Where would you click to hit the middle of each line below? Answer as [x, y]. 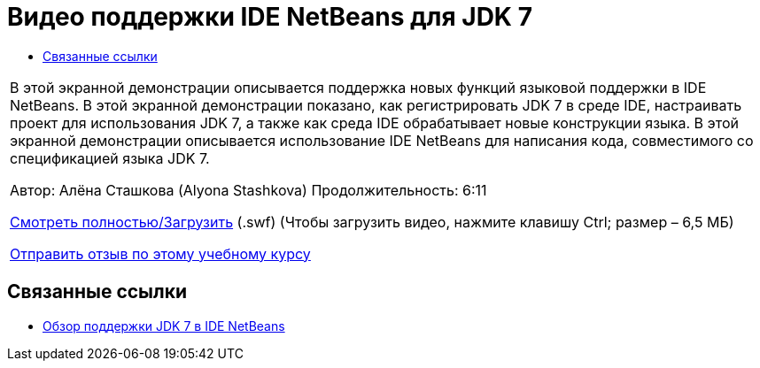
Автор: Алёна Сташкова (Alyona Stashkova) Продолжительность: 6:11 [248, 190]
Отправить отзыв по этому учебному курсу [160, 253]
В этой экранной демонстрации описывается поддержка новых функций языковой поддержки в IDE [358, 87]
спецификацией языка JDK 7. [110, 158]
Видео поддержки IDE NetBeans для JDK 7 [270, 17]
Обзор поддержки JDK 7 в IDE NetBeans [164, 326]
